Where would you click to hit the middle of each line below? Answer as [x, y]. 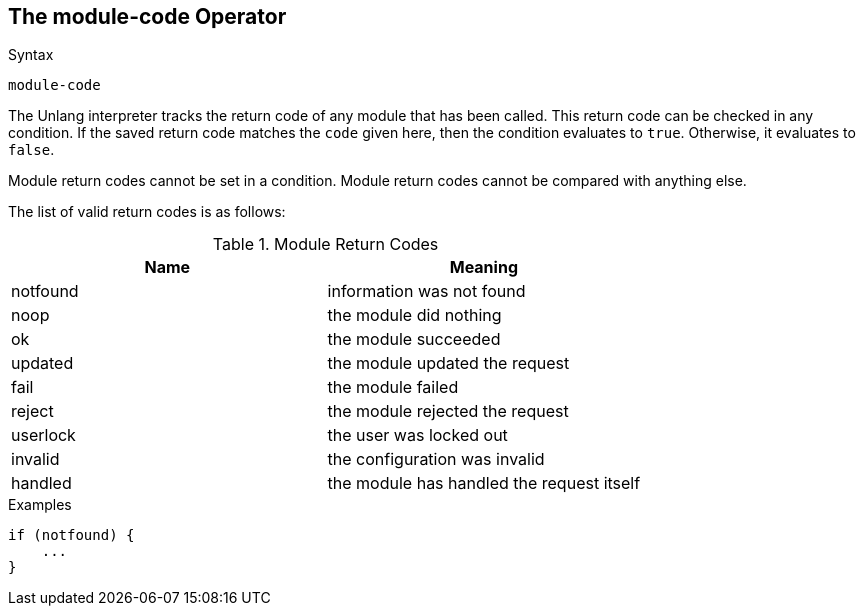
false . [31, 150]
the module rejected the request [448, 411]
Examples [40, 505]
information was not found [426, 291]
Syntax [31, 55]
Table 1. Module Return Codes [325, 244]
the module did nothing [414, 315]
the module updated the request [448, 363]
